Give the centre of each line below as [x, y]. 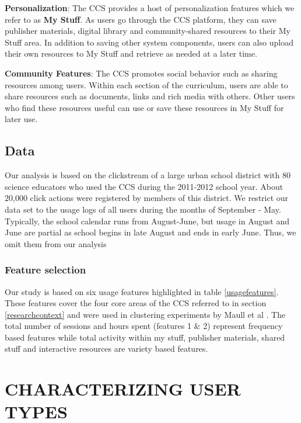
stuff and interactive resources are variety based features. [106, 349]
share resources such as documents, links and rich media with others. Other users [150, 96]
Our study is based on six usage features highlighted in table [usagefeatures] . [142, 291]
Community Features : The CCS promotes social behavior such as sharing [141, 73]
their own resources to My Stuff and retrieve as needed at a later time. [131, 53]
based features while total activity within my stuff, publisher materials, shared [145, 337]
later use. [21, 119]
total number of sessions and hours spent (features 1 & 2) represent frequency [144, 326]
